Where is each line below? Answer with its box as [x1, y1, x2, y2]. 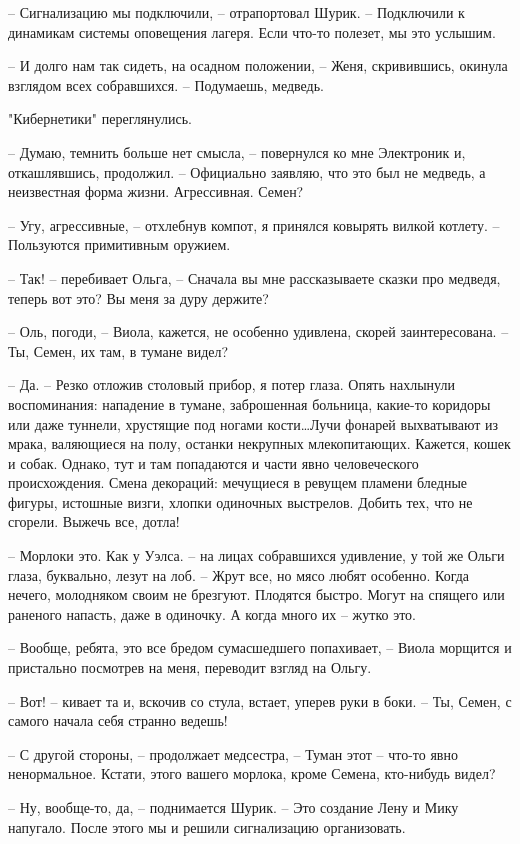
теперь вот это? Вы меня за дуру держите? [8, 287, 269, 308]
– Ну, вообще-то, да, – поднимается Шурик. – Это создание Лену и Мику [8, 797, 459, 817]
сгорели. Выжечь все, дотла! [8, 511, 180, 532]
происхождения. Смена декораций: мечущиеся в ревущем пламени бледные [8, 472, 468, 493]
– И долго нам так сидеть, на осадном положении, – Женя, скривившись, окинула [8, 55, 508, 76]
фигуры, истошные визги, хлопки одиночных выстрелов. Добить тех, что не [8, 491, 473, 512]
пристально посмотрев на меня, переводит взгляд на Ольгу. [8, 657, 372, 678]
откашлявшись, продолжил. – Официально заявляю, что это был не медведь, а [8, 161, 486, 182]
